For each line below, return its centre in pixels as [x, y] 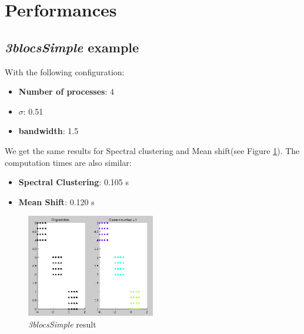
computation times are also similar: [68, 162]
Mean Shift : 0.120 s [56, 201]
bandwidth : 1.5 [49, 131]
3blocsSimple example [72, 47]
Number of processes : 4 [66, 91]
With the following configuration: [65, 71]
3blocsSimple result [62, 324]
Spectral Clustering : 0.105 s [74, 182]
